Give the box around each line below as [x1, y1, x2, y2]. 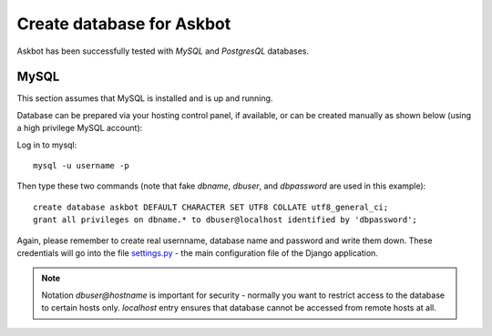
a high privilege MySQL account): [16, 123, 143, 134]
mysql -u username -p [33, 160, 129, 171]
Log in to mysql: [16, 139, 77, 150]
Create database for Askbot [16, 14, 231, 34]
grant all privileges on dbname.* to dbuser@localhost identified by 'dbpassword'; [33, 215, 418, 225]
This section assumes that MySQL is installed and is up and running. [16, 93, 273, 104]
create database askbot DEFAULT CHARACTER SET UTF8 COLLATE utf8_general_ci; [33, 201, 389, 212]
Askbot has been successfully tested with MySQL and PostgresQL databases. [16, 46, 310, 56]
